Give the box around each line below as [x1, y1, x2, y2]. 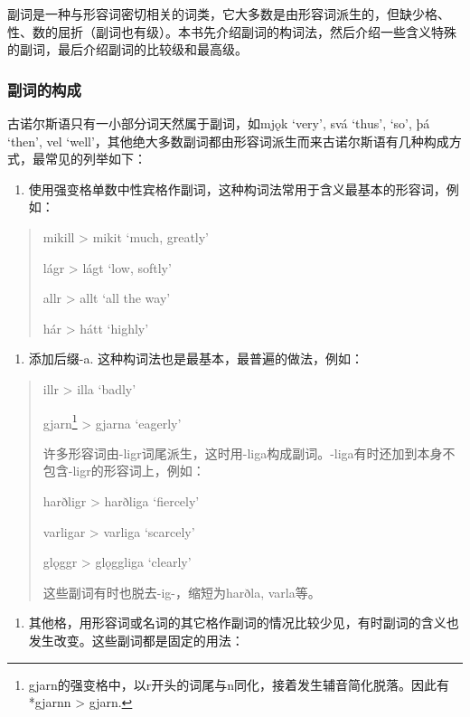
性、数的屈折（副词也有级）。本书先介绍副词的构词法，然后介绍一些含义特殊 [7, 22, 456, 41]
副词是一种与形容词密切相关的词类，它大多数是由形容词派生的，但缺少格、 [7, 5, 450, 23]
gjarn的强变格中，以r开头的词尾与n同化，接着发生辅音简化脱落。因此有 [28, 675, 450, 693]
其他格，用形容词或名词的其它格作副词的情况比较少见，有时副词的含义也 [28, 613, 459, 632]
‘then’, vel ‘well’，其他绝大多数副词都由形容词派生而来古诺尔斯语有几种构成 [7, 131, 449, 150]
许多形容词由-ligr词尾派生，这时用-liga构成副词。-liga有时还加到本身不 [42, 443, 456, 462]
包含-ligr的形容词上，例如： [42, 461, 205, 480]
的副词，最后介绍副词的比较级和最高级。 [7, 40, 248, 59]
